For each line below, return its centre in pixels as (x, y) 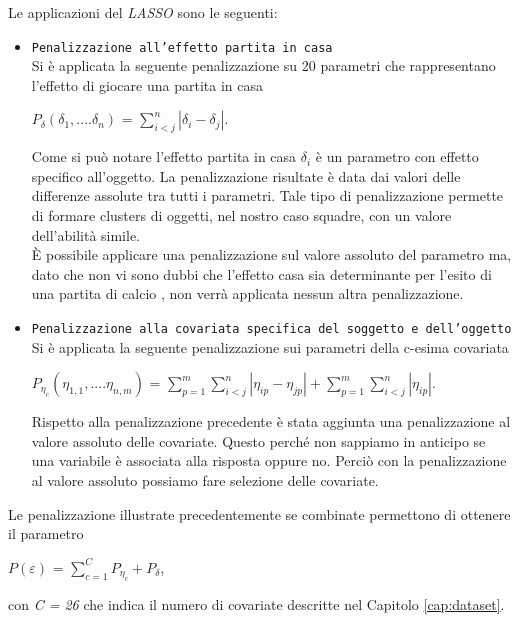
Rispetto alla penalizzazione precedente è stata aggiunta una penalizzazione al (271, 421)
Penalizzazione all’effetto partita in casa (182, 47)
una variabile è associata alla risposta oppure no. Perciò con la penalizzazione (269, 460)
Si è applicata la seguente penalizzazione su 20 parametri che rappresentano (263, 65)
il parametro (46, 533)
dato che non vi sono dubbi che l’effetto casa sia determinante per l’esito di (261, 273)
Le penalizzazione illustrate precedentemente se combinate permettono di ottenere (259, 513)
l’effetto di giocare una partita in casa (147, 84)
